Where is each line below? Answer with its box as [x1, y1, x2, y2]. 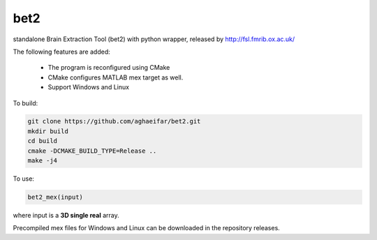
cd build [27, 137, 58, 145]
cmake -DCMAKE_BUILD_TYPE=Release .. [27, 147, 157, 155]
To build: [13, 98, 38, 107]
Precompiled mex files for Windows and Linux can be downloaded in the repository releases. [13, 224, 281, 232]
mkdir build [27, 127, 69, 135]
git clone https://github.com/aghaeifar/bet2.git [27, 117, 201, 126]
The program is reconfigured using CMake [47, 63, 170, 72]
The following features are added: [13, 47, 111, 56]
